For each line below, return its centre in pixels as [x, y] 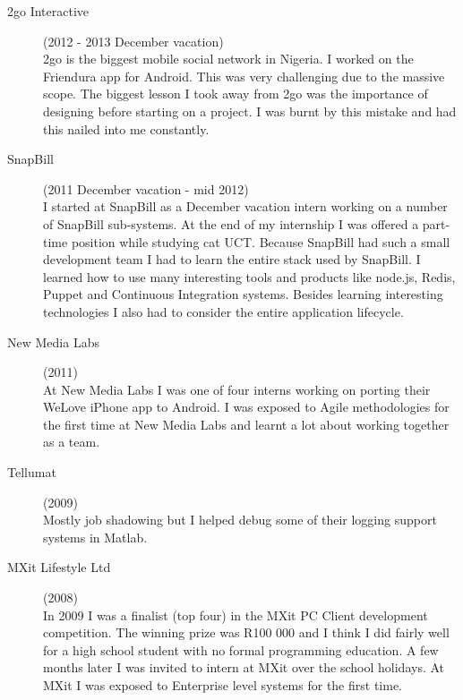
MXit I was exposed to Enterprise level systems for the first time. [223, 685]
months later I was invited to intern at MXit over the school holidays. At [244, 667]
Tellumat [32, 472]
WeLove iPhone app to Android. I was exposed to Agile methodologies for [246, 407]
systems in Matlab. [95, 537]
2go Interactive [48, 11]
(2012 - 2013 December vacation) [133, 41]
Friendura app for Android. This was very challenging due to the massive [244, 76]
